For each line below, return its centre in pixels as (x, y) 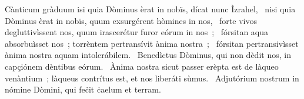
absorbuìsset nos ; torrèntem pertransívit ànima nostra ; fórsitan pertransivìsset (152, 43)
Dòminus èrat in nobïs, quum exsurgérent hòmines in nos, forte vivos (131, 20)
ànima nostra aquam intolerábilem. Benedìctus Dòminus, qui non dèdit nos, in (148, 55)
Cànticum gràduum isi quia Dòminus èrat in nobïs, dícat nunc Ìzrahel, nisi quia (150, 9)
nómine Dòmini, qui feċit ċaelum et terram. (83, 89)
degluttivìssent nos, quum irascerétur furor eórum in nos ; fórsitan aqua (136, 32)
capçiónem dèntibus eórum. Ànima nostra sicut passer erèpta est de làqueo (142, 66)
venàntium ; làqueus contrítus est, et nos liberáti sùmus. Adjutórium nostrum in (152, 78)
